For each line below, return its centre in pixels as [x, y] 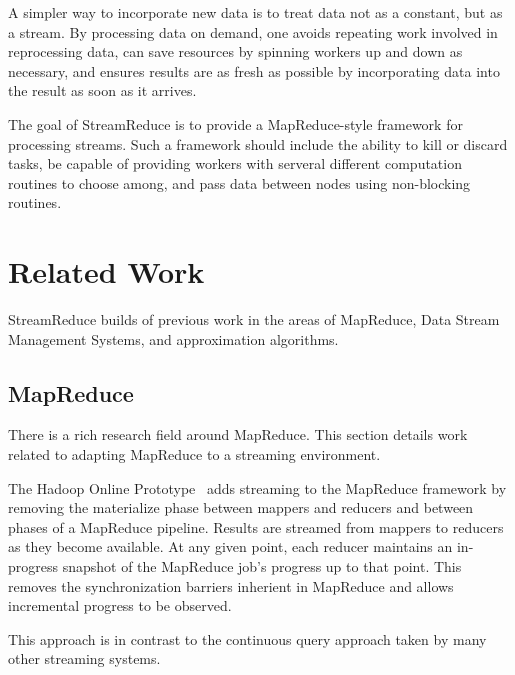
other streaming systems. [84, 658]
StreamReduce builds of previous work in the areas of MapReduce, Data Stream [254, 319]
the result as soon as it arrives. [102, 90]
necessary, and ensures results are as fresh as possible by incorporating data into [254, 70]
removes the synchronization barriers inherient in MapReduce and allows [231, 585]
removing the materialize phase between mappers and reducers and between [241, 507]
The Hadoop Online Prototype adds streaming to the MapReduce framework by [257, 487]
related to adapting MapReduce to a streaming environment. [194, 454]
